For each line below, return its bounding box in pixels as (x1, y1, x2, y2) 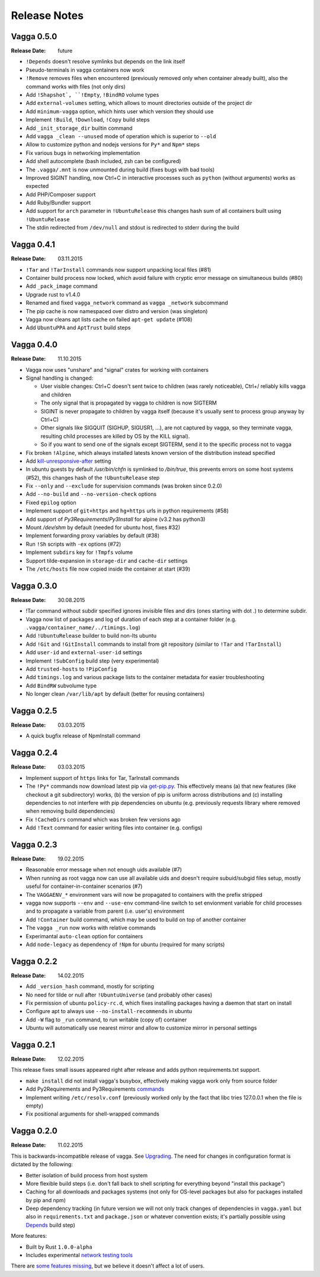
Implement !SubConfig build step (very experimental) (25, 657, 159, 664)
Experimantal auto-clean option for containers (25, 932, 143, 940)
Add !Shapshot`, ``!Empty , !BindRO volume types (25, 91, 159, 98)
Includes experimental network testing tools (25, 1251, 133, 1259)
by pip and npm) (25, 1196, 66, 1203)
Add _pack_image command (25, 282, 98, 290)
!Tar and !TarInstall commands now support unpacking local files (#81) (25, 266, 212, 273)
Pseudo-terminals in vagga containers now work (25, 66, 145, 74)
